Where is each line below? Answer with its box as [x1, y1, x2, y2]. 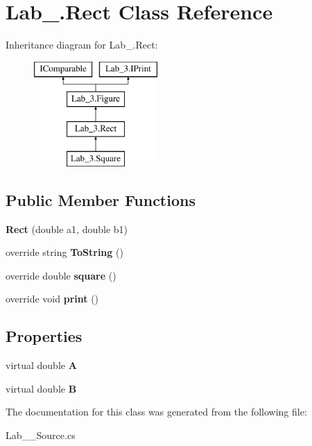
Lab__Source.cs [6, 428, 76, 443]
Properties [6, 325, 83, 347]
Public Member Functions [6, 189, 196, 210]
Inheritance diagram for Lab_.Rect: [6, 37, 158, 52]
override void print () [6, 291, 99, 306]
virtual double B [6, 381, 77, 395]
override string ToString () [6, 245, 123, 259]
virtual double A [6, 358, 77, 372]
